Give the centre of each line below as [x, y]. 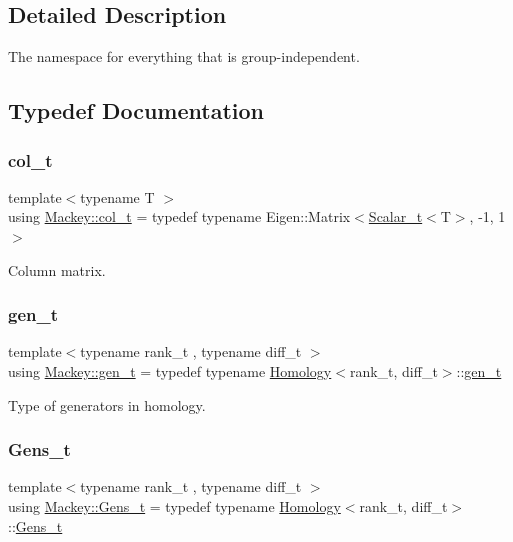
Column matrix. [57, 269]
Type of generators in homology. [107, 404]
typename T [117, 196]
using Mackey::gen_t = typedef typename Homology [170, 370]
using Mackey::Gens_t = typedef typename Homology [174, 505]
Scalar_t [395, 216]
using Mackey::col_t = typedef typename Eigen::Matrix [179, 216]
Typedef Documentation [136, 110]
